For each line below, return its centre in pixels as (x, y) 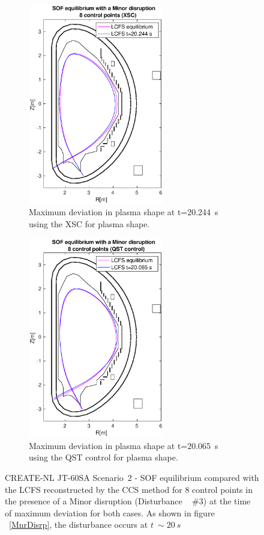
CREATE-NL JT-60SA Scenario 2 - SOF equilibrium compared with (132, 477)
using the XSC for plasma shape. (89, 223)
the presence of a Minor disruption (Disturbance (94, 501)
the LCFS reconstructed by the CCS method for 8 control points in (129, 489)
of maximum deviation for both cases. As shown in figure (110, 512)
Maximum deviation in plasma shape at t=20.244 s (124, 212)
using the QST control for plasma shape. (103, 457)
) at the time (227, 501)
